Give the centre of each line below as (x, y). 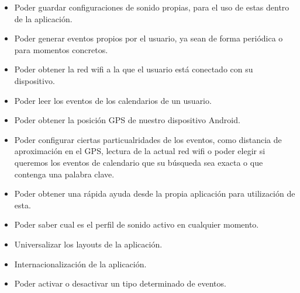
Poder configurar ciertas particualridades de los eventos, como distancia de (148, 139)
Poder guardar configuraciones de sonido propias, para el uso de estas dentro (152, 7)
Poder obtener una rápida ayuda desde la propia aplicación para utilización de (155, 193)
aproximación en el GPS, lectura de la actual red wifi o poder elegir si (140, 151)
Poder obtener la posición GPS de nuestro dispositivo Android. (127, 120)
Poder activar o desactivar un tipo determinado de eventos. (120, 283)
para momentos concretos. (61, 49)
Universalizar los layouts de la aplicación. (88, 244)
